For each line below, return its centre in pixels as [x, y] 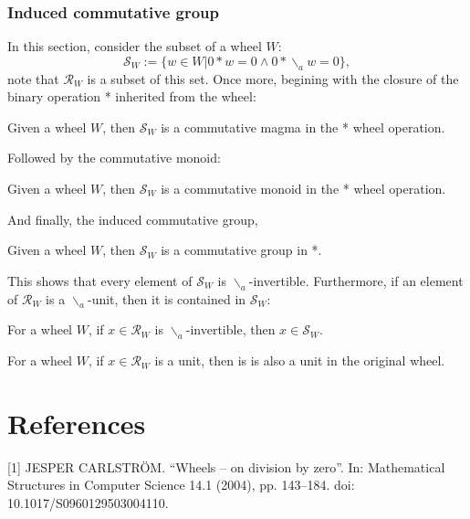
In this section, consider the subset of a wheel [135, 46]
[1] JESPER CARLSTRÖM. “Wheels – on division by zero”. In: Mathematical [226, 466]
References [77, 423]
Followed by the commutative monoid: [114, 158]
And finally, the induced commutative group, [133, 219]
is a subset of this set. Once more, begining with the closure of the [273, 78]
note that [33, 78]
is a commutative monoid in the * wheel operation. [303, 188]
